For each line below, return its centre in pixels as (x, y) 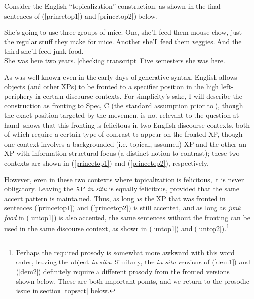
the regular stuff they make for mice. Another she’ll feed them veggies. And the (123, 41)
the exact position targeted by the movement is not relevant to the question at (122, 115)
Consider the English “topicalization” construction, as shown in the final (113, 6)
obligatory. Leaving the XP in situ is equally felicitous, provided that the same (122, 189)
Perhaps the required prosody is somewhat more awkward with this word (125, 252)
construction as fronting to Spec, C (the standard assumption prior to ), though (124, 105)
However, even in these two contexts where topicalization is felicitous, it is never (124, 179)
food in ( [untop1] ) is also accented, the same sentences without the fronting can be (127, 217)
